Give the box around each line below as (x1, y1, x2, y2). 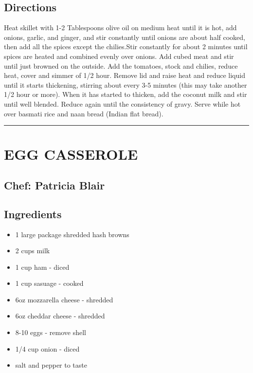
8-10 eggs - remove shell (15, 327, 86, 337)
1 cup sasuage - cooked (15, 278, 84, 288)
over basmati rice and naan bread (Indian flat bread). (4, 108, 163, 118)
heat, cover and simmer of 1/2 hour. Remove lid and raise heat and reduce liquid (4, 70, 245, 80)
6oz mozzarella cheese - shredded (15, 294, 113, 304)
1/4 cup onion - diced (15, 343, 80, 354)
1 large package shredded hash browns (15, 229, 129, 239)
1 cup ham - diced (15, 261, 70, 272)
